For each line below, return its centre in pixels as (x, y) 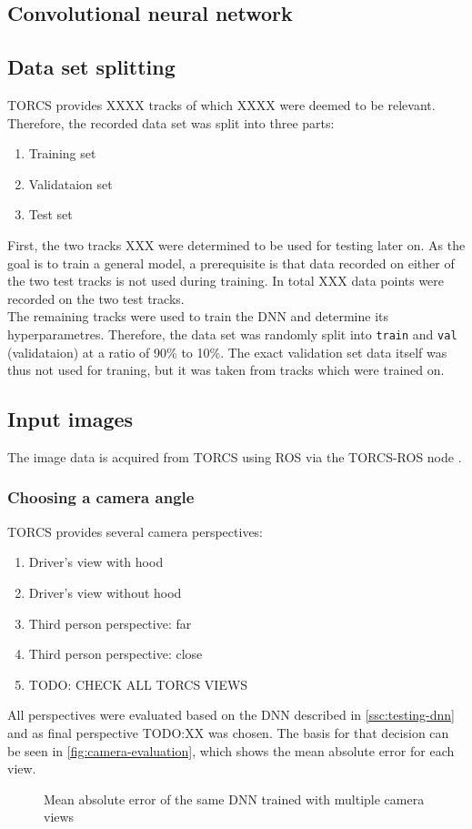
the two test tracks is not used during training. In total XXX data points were (226, 281)
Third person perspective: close (115, 654)
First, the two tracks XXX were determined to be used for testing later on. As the (236, 244)
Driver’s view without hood (105, 592)
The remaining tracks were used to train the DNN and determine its (198, 316)
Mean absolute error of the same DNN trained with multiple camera (234, 799)
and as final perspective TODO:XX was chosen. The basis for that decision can (228, 732)
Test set (50, 214)
